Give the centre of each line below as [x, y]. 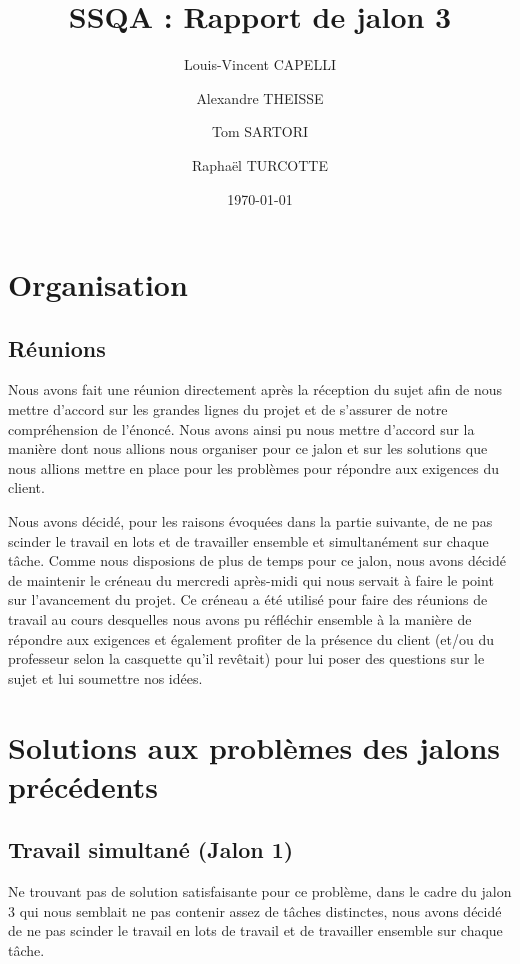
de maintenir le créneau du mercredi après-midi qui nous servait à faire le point [251, 579]
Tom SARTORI [260, 131]
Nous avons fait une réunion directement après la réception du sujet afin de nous [255, 389]
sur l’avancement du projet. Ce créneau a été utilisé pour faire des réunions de [248, 599]
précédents [83, 785]
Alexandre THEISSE [260, 97]
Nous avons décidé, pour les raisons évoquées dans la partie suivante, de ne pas [250, 521]
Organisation [98, 284]
